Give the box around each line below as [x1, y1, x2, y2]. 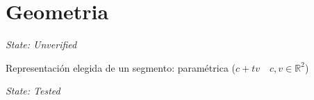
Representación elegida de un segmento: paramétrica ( [6, 60, 235, 74]
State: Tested [6, 83, 60, 98]
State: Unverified [6, 37, 77, 52]
